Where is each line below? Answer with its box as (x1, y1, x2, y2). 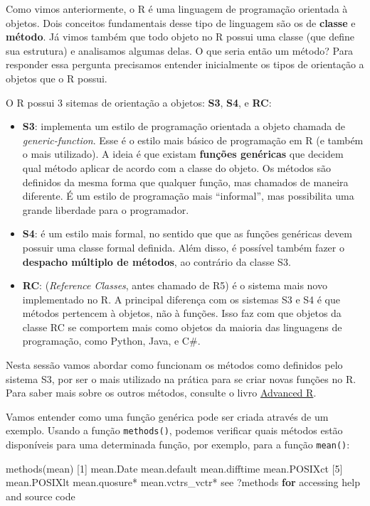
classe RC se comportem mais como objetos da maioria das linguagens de (22, 319, 342, 334)
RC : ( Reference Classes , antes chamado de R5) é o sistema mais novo (22, 278, 327, 293)
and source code (6, 488, 75, 503)
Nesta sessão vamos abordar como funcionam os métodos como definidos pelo (6, 357, 343, 372)
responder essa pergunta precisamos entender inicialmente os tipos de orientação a (6, 57, 364, 72)
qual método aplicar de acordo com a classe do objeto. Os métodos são (22, 160, 332, 175)
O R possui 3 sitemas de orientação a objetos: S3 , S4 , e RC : (6, 95, 272, 109)
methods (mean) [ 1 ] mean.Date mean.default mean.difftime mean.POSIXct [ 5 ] (6, 461, 343, 475)
